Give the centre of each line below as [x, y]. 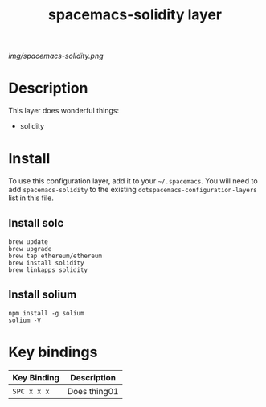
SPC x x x [31, 391]
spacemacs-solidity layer [135, 15]
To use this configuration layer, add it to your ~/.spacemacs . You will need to [133, 181]
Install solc [36, 223]
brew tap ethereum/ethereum [55, 256]
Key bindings [53, 352]
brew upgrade [30, 249]
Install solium [43, 295]
